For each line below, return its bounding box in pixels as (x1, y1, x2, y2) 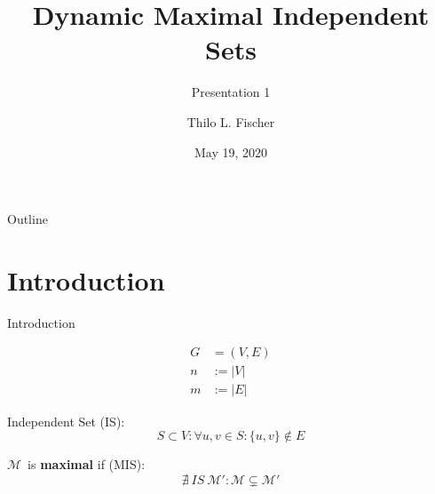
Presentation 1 (191, 83, 271, 101)
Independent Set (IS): (7, 411, 125, 430)
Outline (7, 210, 48, 228)
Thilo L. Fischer (186, 112, 275, 131)
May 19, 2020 (194, 142, 268, 161)
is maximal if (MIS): (28, 455, 146, 474)
